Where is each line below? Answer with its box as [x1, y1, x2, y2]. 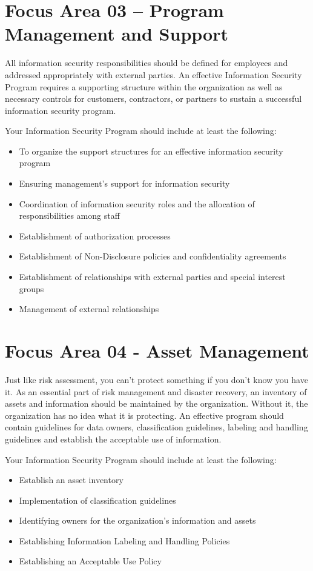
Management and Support [5, 21, 228, 46]
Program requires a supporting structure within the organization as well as [5, 80, 283, 93]
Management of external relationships [19, 302, 159, 315]
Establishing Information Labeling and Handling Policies [19, 534, 230, 547]
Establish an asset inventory [19, 473, 124, 486]
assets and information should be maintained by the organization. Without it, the [5, 397, 308, 410]
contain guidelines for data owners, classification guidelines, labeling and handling [5, 421, 308, 433]
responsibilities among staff [19, 209, 120, 222]
